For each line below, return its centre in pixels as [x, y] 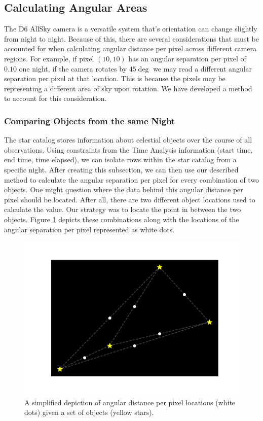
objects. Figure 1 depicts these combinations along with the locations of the [122, 219]
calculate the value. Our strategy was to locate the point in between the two [123, 209]
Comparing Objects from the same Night [90, 120]
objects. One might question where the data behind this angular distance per [124, 189]
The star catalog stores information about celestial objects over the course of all [128, 140]
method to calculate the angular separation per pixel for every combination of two [132, 179]
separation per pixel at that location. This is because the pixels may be [115, 78]
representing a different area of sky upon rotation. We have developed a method [128, 88]
